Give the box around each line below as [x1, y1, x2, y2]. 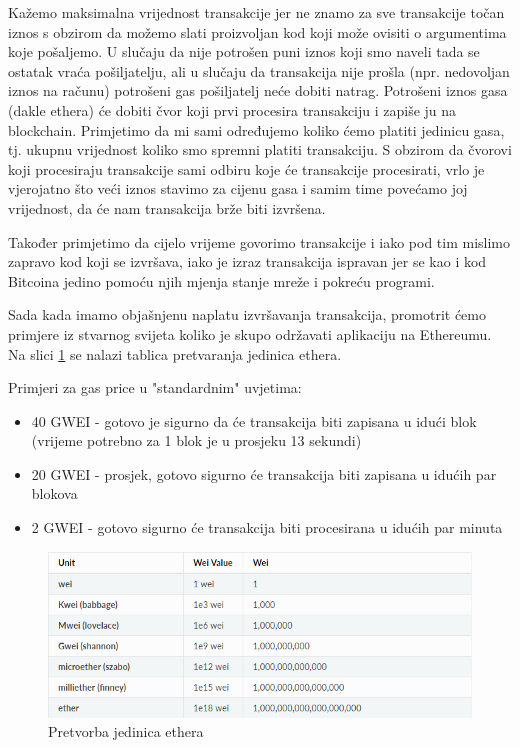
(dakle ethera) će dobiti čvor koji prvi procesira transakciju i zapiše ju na [8, 99, 457, 120]
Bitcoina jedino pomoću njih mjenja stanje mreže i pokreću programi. [8, 270, 435, 291]
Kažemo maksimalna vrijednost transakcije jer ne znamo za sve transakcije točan [8, 2, 505, 22]
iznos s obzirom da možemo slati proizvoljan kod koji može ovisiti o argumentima [8, 21, 507, 42]
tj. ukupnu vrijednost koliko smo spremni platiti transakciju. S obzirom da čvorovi [8, 139, 512, 160]
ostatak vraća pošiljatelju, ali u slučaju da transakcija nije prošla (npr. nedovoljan [8, 60, 510, 81]
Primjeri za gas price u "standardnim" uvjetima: [8, 377, 302, 398]
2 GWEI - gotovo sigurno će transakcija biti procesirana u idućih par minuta [31, 517, 503, 538]
